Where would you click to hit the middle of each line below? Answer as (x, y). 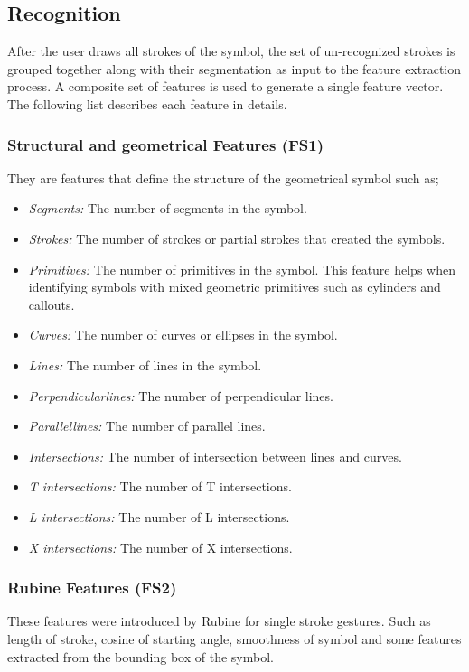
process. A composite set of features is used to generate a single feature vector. (225, 86)
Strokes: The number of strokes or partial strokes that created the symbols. (237, 238)
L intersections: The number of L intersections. (159, 516)
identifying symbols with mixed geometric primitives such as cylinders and (234, 287)
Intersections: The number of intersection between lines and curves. (215, 456)
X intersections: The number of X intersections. (160, 547)
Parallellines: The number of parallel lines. (147, 426)
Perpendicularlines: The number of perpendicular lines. (181, 395)
